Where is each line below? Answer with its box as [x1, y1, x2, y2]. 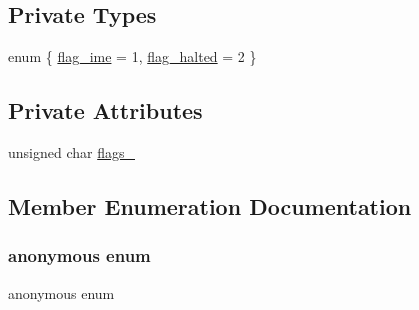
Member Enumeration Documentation [8, 190, 412, 221]
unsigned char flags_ [8, 142, 135, 162]
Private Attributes [8, 95, 203, 126]
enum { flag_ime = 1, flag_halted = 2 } [8, 46, 257, 67]
